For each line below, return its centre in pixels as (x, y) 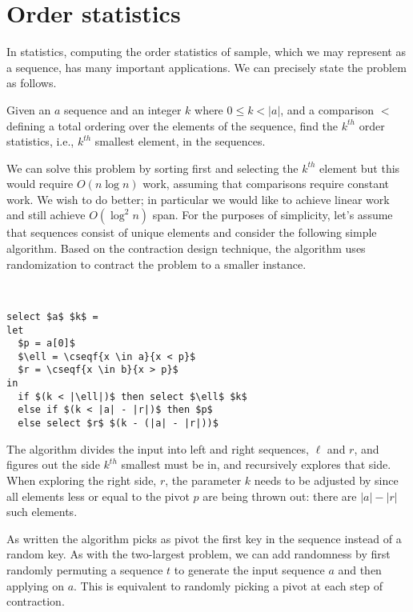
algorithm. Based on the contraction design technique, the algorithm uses (186, 248)
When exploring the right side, (82, 480)
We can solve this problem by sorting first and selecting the (152, 168)
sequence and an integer (123, 109)
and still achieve (46, 215)
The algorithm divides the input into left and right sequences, (158, 448)
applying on (35, 585)
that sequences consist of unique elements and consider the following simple (192, 232)
